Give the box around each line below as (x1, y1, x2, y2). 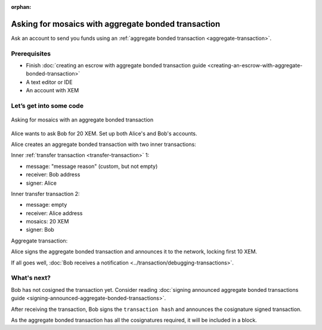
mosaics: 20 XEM (26, 218, 69, 225)
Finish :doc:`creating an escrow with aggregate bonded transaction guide (26, 62, 206, 69)
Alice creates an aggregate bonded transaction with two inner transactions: (11, 141, 196, 148)
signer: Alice (26, 179, 57, 186)
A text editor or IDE (26, 78, 73, 86)
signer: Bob (26, 226, 55, 234)
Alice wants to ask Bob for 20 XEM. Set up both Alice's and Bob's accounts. (11, 130, 197, 137)
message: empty (26, 201, 67, 208)
